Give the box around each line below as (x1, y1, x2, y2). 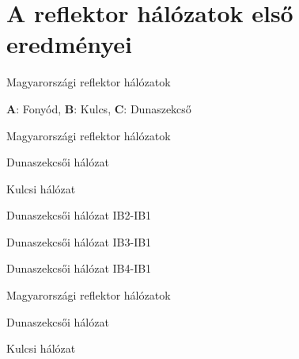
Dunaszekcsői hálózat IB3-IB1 (6, 233, 152, 250)
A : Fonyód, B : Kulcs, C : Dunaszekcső (6, 100, 191, 116)
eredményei (6, 28, 133, 60)
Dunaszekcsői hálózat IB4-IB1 (6, 260, 152, 277)
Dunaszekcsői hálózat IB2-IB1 (6, 207, 152, 223)
